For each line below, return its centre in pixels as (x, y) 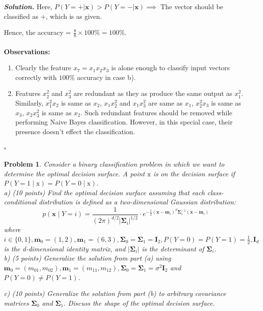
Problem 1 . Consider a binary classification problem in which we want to (114, 163)
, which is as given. (74, 16)
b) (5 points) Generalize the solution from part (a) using (87, 258)
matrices (16, 303)
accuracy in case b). (107, 77)
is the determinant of (173, 248)
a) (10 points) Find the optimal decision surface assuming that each (104, 192)
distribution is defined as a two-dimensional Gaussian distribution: (137, 202)
